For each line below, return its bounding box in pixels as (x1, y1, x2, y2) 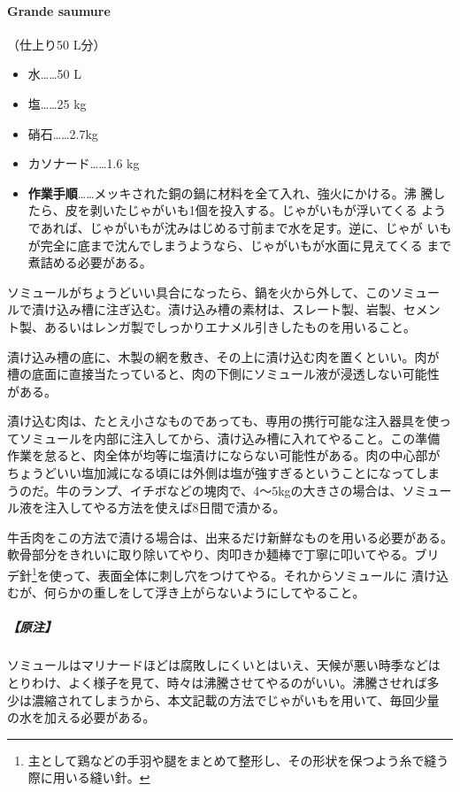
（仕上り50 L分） (7, 35, 106, 53)
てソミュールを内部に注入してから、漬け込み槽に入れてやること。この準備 (7, 428, 441, 447)
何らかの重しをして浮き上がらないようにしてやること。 (43, 583, 365, 602)
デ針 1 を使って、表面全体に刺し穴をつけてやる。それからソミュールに (7, 564, 408, 584)
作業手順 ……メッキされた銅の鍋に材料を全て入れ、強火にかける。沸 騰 (27, 183, 433, 202)
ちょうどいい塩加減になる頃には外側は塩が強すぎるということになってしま (7, 464, 441, 482)
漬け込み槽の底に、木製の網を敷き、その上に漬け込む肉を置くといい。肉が (7, 347, 440, 365)
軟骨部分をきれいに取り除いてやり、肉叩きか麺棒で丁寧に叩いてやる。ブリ (7, 545, 440, 564)
